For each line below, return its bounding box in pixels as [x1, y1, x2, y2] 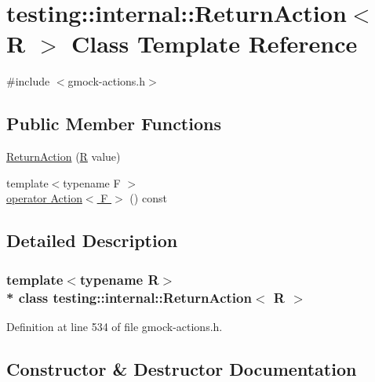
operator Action [6, 190, 82, 206]
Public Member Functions [6, 111, 221, 136]
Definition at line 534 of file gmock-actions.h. [6, 318, 223, 334]
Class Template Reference [71, 27, 358, 60]
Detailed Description [6, 228, 178, 253]
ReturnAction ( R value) [6, 148, 121, 165]
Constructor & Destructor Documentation [6, 356, 357, 380]
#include [6, 73, 50, 89]
